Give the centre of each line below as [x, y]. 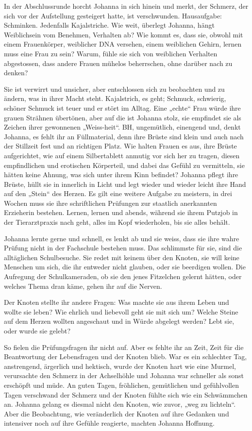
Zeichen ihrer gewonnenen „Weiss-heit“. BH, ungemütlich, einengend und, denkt [122, 127]
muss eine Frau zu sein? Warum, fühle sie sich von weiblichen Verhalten [111, 53]
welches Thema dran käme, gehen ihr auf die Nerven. [83, 286]
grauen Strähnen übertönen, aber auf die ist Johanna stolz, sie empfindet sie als [123, 117]
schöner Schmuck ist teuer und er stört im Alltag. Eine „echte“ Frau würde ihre [122, 108]
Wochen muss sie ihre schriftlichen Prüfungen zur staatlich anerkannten [110, 203]
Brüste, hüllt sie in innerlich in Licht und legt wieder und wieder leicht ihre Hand [125, 184]
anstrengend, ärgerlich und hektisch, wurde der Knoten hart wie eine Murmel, [120, 366]
